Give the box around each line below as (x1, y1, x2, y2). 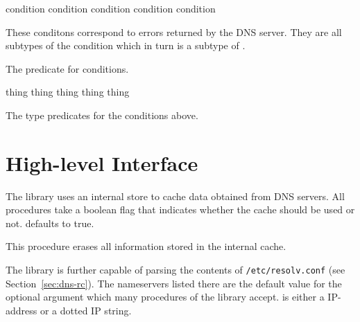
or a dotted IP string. (40, 303, 132, 317)
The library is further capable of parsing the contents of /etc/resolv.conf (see (6, 262, 345, 277)
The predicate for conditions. (6, 61, 129, 75)
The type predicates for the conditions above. (6, 107, 198, 122)
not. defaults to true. (6, 215, 94, 230)
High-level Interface (6, 148, 198, 177)
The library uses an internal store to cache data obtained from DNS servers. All (6, 188, 345, 203)
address (6, 303, 37, 317)
